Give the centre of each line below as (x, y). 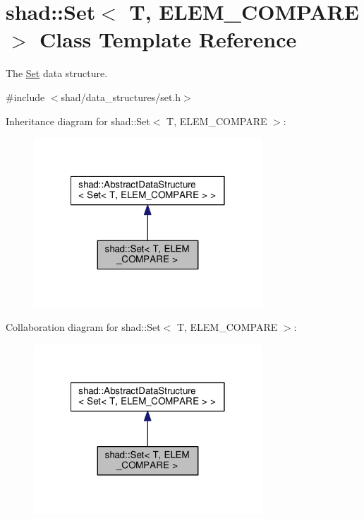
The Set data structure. (57, 73)
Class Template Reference (168, 39)
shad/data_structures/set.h (121, 97)
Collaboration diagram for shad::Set (83, 327)
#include (25, 97)
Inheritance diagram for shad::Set (78, 121)
